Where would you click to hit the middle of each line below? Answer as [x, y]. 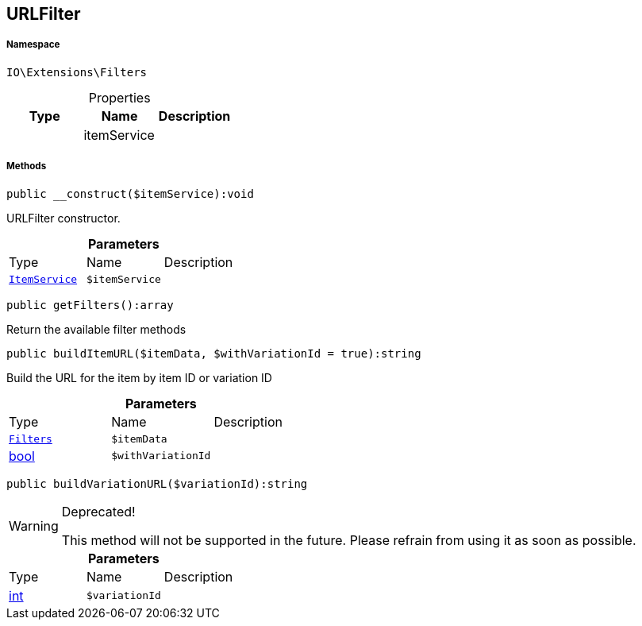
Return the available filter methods [96, 329]
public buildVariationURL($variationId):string [157, 483]
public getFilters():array [90, 305]
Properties [119, 97]
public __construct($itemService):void [130, 193]
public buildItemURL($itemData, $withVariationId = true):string [214, 353]
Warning [34, 526]
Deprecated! [98, 511]
